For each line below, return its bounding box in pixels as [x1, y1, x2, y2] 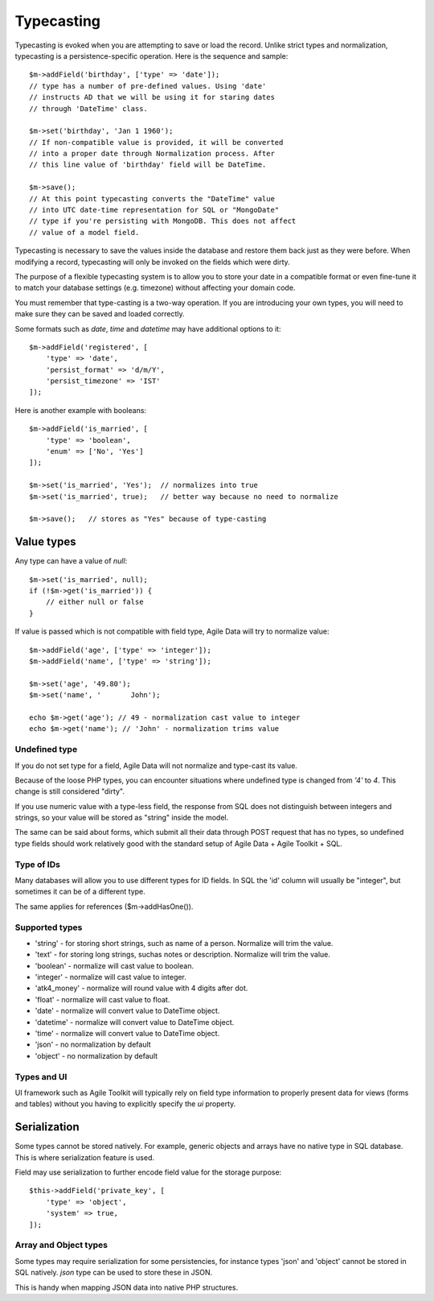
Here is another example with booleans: [14, 405, 147, 415]
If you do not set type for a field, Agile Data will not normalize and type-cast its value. [14, 761, 297, 770]
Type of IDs [14, 858, 60, 869]
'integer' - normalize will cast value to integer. [35, 973, 186, 982]
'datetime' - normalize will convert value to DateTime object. [35, 1017, 235, 1026]
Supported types [14, 922, 83, 933]
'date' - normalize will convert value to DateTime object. [35, 1006, 220, 1016]
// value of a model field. [29, 228, 140, 237]
